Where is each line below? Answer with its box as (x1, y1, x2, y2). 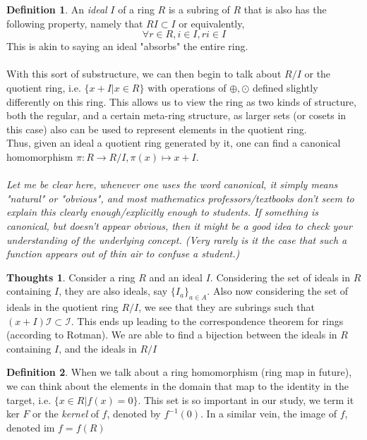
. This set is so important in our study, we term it (138, 392, 354, 407)
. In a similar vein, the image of (200, 406, 337, 421)
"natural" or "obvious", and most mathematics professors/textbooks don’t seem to (6, 190, 354, 205)
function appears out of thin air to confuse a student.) (6, 246, 240, 261)
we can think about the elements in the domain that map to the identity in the (6, 379, 349, 393)
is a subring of (168, 2, 230, 16)
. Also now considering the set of (207, 283, 349, 298)
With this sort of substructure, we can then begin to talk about (6, 66, 282, 81)
